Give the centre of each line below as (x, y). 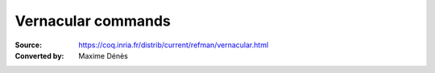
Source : (29, 45)
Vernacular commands (93, 21)
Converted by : (39, 55)
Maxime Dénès (103, 55)
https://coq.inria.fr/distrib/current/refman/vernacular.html (174, 45)
